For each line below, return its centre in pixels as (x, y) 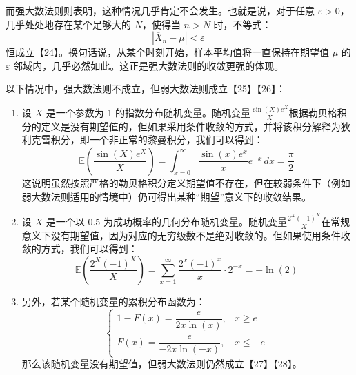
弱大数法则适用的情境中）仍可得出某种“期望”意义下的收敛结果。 (167, 196)
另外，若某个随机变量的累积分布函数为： (113, 301)
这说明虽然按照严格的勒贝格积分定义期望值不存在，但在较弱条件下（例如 (186, 182)
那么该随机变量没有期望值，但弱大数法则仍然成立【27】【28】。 (162, 364)
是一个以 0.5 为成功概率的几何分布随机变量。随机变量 (166, 221)
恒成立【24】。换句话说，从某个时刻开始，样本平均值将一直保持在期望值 (167, 52)
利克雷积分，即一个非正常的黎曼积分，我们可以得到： (142, 140)
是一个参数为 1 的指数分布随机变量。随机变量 (148, 112)
